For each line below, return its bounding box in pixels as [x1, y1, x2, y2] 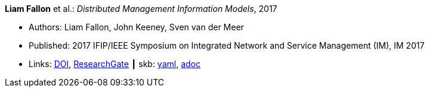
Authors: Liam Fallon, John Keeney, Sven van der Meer [29, 22, 244, 32]
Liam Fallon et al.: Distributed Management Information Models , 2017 [5, 4, 277, 14]
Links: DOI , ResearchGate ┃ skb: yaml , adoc [29, 59, 200, 69]
